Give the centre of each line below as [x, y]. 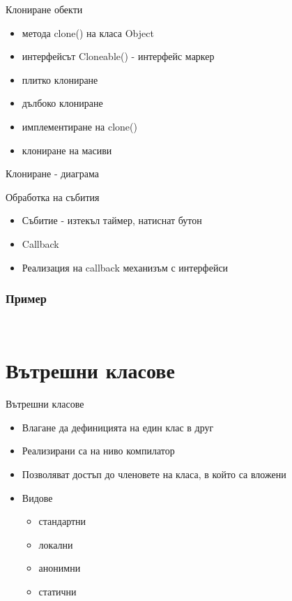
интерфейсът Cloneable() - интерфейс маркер [118, 56]
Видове [37, 497]
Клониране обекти [44, 9]
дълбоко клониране [62, 103]
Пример [26, 298]
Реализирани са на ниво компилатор [98, 451]
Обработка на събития [53, 196]
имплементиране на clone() [79, 126]
